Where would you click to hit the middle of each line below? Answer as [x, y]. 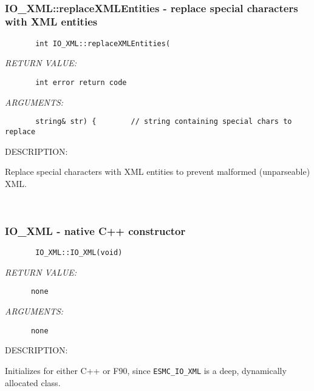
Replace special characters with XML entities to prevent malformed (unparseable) [158, 172]
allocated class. [33, 382]
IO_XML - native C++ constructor [95, 230]
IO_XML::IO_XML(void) [79, 253]
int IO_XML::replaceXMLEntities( [103, 43]
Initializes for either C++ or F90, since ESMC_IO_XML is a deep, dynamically [146, 370]
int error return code [81, 82]
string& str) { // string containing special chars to [164, 122]
